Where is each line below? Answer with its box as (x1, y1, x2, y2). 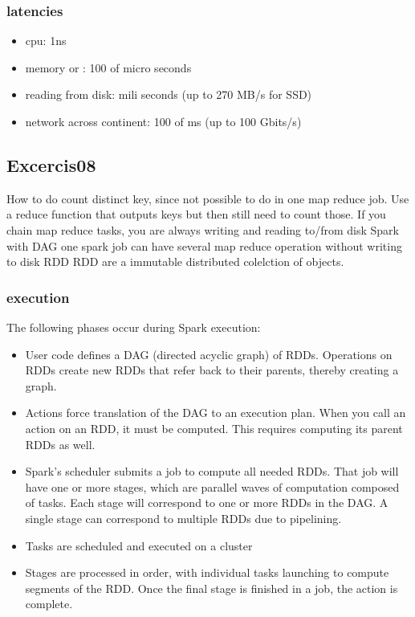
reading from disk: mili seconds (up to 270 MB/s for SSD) (25, 86, 312, 103)
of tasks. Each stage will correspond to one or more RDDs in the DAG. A (25, 494, 389, 511)
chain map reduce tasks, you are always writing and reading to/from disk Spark (6, 221, 400, 238)
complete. (25, 595, 73, 612)
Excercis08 (6, 152, 96, 177)
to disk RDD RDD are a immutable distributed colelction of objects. (6, 253, 344, 270)
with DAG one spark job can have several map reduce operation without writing (6, 237, 402, 254)
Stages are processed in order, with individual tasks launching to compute (25, 564, 389, 581)
